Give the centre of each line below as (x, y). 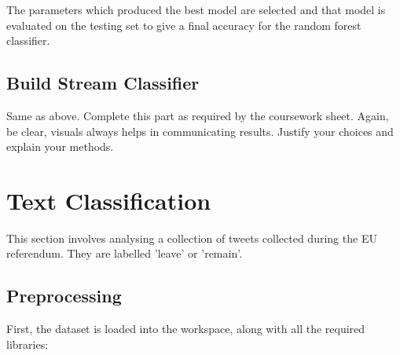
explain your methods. (60, 146)
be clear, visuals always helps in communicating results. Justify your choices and (200, 131)
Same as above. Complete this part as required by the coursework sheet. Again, (198, 115)
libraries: (28, 344)
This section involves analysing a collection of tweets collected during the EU (192, 238)
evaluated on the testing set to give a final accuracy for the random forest (184, 25)
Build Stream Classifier (103, 83)
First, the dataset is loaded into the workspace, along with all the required (186, 329)
